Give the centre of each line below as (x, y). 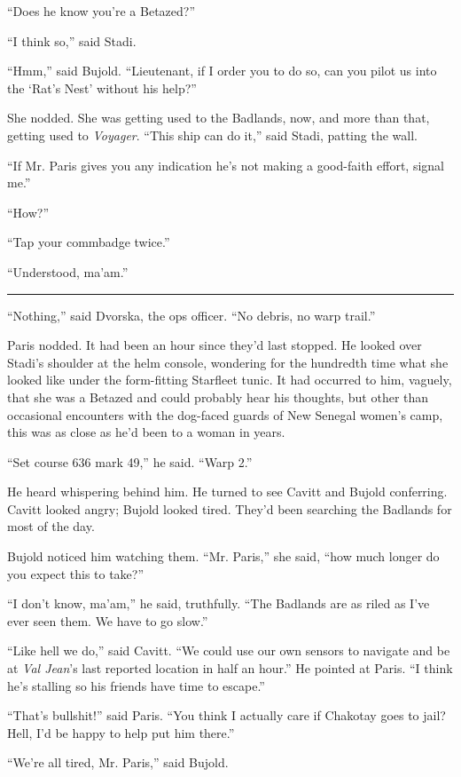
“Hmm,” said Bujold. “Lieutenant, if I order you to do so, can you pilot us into (222, 71)
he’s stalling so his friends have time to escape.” (136, 685)
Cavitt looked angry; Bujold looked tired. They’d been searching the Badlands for (230, 508)
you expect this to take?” (76, 573)
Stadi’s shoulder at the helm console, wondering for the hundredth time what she (228, 362)
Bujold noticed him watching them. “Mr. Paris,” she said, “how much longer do (223, 556)
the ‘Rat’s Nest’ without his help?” (102, 87)
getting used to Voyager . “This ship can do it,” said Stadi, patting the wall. (212, 135)
